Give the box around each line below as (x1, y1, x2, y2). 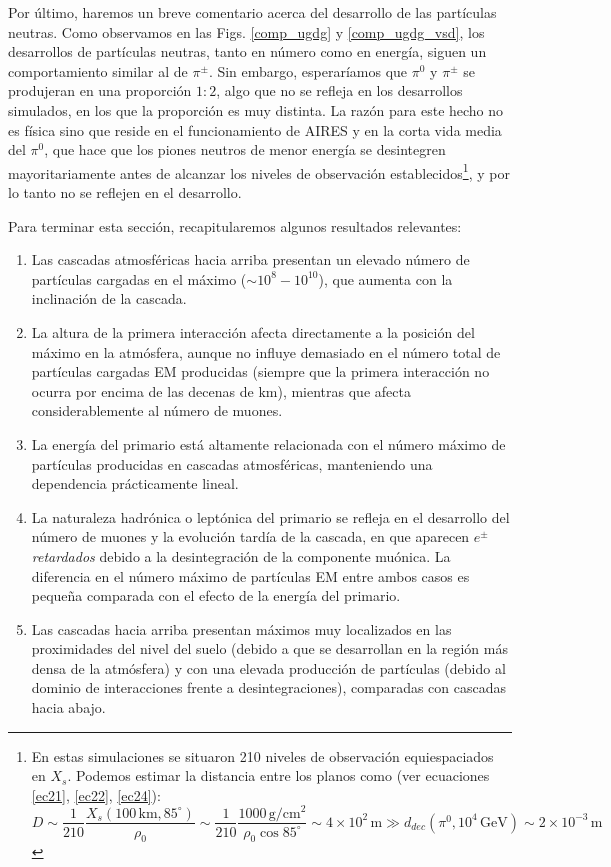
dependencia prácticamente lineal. (31, 473, 239, 494)
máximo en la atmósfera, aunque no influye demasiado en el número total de (31, 341, 501, 362)
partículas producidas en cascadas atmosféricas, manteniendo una (31, 453, 433, 474)
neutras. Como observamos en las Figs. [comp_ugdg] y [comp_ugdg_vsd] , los (8, 21, 485, 42)
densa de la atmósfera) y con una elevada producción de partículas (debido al (31, 657, 506, 678)
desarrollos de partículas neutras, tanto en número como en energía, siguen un (8, 41, 487, 62)
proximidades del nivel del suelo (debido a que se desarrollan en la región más (31, 638, 508, 659)
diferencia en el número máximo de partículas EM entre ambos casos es (31, 565, 470, 586)
